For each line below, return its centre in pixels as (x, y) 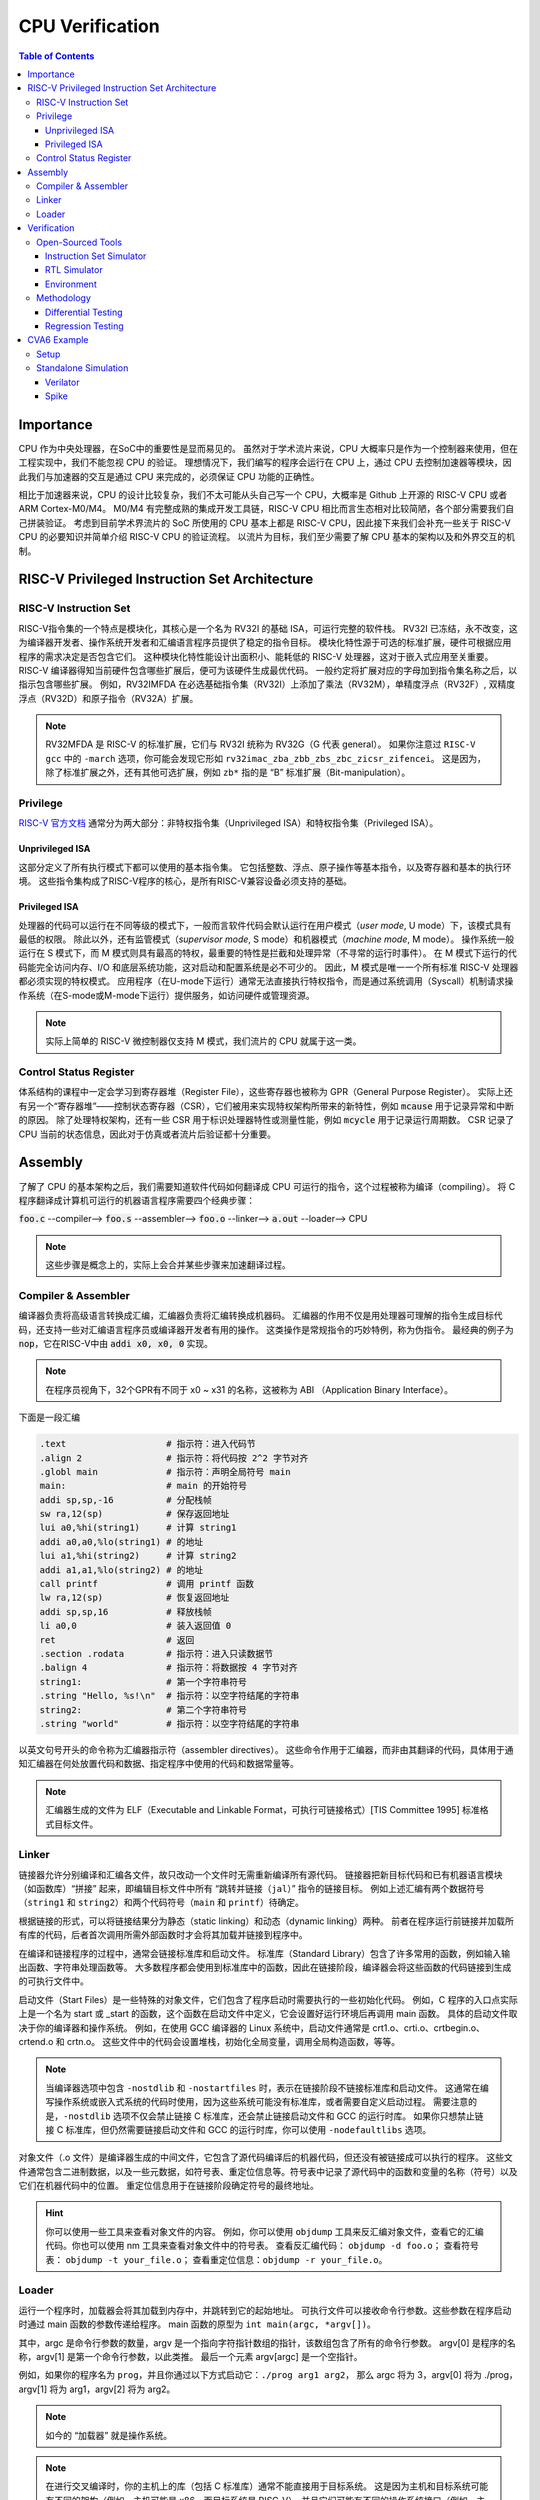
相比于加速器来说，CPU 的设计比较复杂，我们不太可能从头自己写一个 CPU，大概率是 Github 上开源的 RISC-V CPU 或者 (263, 494)
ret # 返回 (117, 1639)
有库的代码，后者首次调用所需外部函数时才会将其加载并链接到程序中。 (163, 1935)
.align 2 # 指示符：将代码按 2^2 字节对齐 (174, 1458)
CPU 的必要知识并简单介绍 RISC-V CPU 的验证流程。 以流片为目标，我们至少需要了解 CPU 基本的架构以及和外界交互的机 (266, 537)
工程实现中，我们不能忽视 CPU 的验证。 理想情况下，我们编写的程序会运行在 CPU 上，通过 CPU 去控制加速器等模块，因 (265, 462)
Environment (71, 284)
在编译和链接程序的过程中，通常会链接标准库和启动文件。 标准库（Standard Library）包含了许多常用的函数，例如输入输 (264, 1953)
